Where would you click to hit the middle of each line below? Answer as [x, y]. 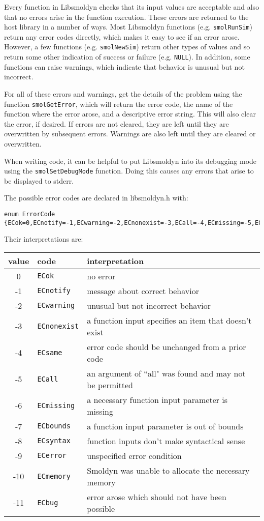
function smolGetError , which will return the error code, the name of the [119, 104]
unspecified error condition [134, 455]
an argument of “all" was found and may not [166, 373]
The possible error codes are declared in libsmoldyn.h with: [96, 198]
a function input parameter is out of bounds [165, 426]
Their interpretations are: [44, 239]
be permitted [110, 385]
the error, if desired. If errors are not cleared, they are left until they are [117, 123]
